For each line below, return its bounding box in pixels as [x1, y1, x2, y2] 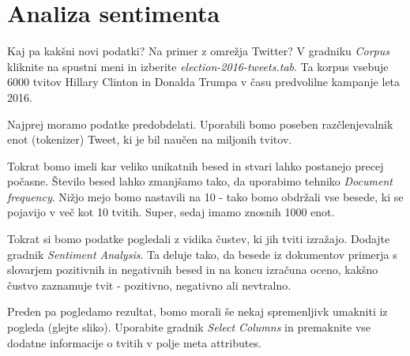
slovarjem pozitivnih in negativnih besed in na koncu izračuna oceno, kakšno [7, 261, 378, 278]
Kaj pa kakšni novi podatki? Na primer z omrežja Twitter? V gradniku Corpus [7, 43, 390, 59]
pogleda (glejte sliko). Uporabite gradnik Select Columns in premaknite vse [7, 319, 371, 335]
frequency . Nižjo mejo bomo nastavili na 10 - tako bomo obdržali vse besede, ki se [7, 188, 404, 204]
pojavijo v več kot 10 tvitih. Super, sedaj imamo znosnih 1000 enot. [7, 204, 335, 220]
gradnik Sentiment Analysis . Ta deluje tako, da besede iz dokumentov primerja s [7, 245, 397, 262]
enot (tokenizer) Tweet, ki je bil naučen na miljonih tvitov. [7, 131, 292, 148]
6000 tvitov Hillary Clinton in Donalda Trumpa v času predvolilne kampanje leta [7, 73, 401, 90]
